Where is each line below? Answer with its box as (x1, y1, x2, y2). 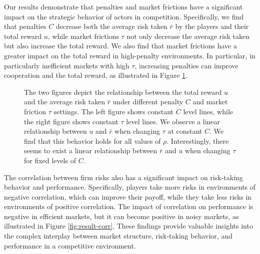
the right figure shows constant (24, 116, 118, 126)
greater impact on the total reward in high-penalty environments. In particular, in (4, 50, 255, 60)
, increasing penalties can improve (134, 60, 238, 70)
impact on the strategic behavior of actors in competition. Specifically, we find (4, 11, 244, 21)
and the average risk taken (24, 96, 105, 107)
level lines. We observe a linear (126, 116, 220, 126)
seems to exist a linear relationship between (24, 145, 157, 156)
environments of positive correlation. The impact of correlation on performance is (4, 201, 253, 212)
